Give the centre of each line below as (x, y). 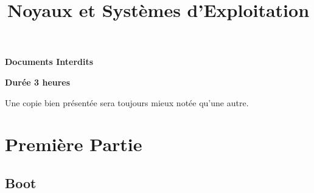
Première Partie (74, 144)
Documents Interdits (49, 62)
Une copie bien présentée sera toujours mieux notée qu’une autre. (127, 102)
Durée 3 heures (38, 82)
